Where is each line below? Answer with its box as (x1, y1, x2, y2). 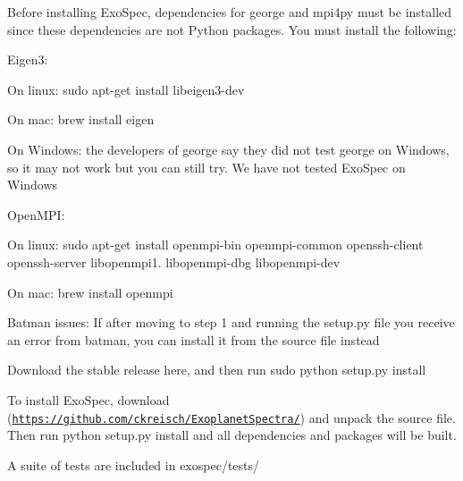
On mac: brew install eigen (7, 110, 155, 129)
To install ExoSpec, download (7, 390, 170, 409)
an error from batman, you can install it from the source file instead (7, 330, 380, 349)
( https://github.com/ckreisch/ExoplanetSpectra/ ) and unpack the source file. (7, 408, 456, 426)
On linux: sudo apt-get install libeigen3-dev (7, 80, 245, 98)
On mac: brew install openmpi (7, 283, 173, 301)
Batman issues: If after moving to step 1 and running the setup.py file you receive (7, 313, 455, 332)
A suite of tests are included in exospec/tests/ (7, 455, 260, 474)
